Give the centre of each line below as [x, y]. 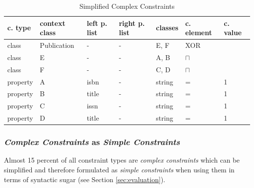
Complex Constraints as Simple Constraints [92, 142]
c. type [19, 28]
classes [167, 28]
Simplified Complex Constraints [127, 6]
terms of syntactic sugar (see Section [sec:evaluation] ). [85, 179]
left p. [97, 23]
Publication [57, 45]
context [53, 23]
